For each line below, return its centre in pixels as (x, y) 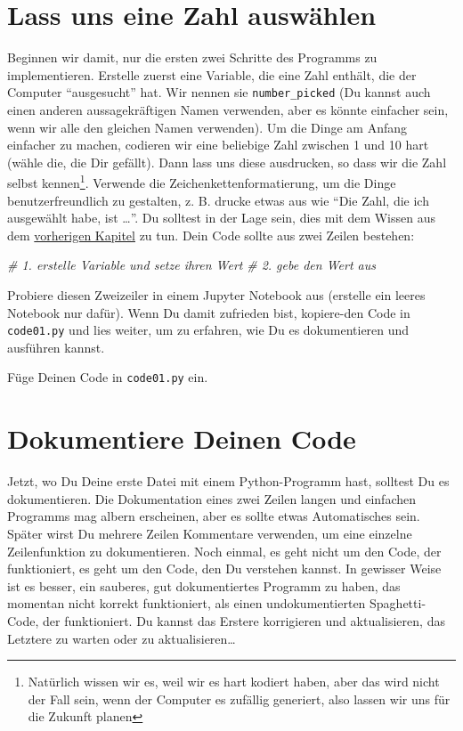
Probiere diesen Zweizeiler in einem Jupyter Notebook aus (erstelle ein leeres (216, 294)
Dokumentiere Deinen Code (182, 439)
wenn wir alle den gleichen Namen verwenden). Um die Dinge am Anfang (207, 127)
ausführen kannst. (56, 347)
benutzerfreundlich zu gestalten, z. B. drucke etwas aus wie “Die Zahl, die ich (218, 200)
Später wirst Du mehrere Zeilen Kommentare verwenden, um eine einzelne (210, 533)
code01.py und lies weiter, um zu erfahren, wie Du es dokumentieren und (208, 330)
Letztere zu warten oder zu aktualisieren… (122, 638)
